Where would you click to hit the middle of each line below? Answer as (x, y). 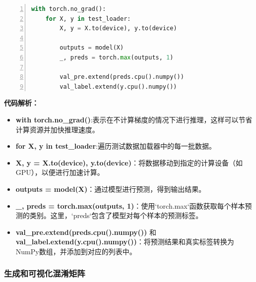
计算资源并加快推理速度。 (57, 129)
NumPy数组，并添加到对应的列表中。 (76, 251)
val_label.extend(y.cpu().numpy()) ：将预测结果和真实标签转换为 (125, 242)
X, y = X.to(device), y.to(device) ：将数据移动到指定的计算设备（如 (129, 162)
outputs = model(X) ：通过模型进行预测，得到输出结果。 (111, 189)
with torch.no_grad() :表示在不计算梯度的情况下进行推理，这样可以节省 (134, 119)
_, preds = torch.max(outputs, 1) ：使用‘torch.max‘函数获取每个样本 (130, 205)
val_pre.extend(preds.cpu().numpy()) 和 (86, 232)
